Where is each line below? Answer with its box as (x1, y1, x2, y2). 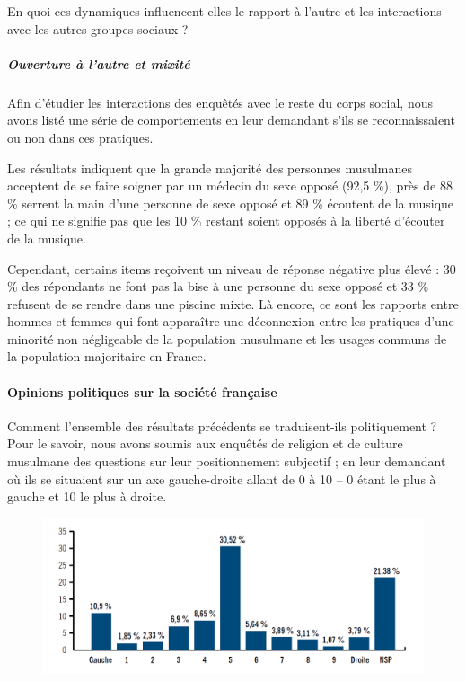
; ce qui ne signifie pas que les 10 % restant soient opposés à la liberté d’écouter (7, 211, 445, 230)
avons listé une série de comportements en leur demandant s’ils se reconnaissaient (7, 111, 455, 129)
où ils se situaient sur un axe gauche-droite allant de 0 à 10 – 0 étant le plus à (7, 469, 436, 488)
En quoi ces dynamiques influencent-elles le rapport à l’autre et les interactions (7, 2, 442, 20)
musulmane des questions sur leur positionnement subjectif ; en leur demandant (7, 452, 446, 471)
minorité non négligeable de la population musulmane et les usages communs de (7, 329, 447, 348)
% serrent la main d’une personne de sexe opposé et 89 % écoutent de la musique (7, 193, 454, 212)
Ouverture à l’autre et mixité (7, 54, 190, 73)
